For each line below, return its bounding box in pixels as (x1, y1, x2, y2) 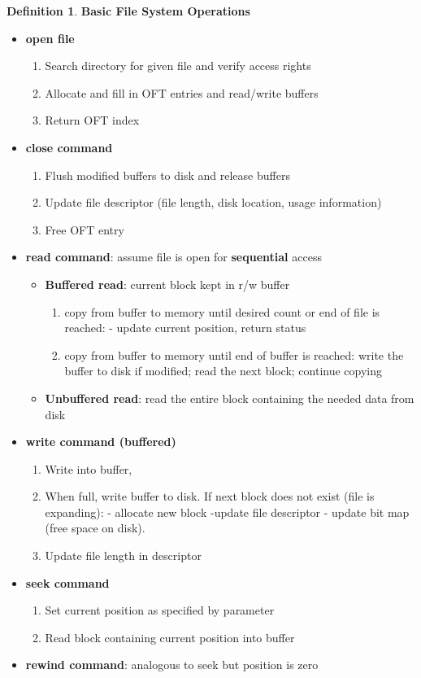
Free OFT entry (45, 221, 124, 238)
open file (25, 29, 75, 46)
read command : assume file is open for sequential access (25, 248, 322, 265)
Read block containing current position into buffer (45, 628, 295, 645)
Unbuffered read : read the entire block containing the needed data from (45, 389, 414, 406)
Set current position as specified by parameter (45, 601, 275, 619)
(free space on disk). (45, 519, 145, 536)
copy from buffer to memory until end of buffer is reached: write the (64, 346, 404, 363)
